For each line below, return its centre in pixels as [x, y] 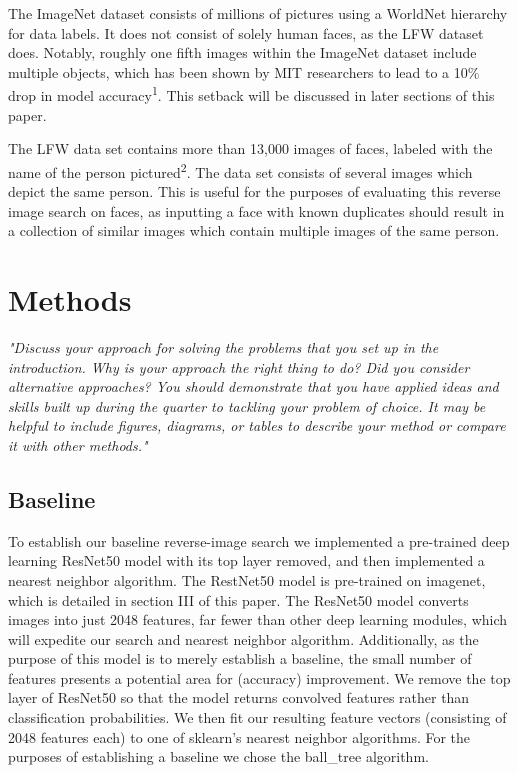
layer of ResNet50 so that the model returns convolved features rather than [239, 697]
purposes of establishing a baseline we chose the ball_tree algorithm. [218, 756]
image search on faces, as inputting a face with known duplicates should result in [256, 210]
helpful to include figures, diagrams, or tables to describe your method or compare [257, 425]
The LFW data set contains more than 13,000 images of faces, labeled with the [250, 148]
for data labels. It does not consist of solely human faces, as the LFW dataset [246, 32]
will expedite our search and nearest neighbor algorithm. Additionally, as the [243, 638]
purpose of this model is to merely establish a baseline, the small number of [240, 658]
